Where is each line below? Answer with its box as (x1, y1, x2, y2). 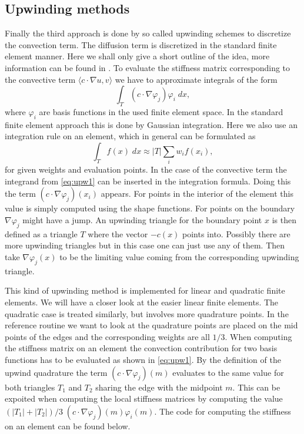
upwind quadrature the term (5, 366, 108, 378)
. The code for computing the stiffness (154, 405, 291, 417)
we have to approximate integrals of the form (115, 73, 278, 85)
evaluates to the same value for (172, 366, 284, 378)
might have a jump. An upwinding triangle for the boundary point (22, 214, 262, 226)
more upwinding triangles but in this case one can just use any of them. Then (5, 239, 285, 251)
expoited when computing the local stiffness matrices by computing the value (5, 392, 283, 405)
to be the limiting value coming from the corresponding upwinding (59, 251, 299, 263)
